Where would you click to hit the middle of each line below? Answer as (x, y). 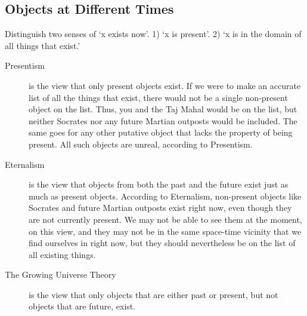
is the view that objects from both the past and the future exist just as (159, 184)
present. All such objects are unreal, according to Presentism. (141, 144)
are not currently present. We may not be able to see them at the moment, (165, 219)
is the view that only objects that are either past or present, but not (153, 294)
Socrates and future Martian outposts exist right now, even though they (160, 208)
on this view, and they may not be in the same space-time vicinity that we (165, 231)
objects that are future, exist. (82, 306)
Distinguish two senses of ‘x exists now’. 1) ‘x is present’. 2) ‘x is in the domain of (153, 34)
